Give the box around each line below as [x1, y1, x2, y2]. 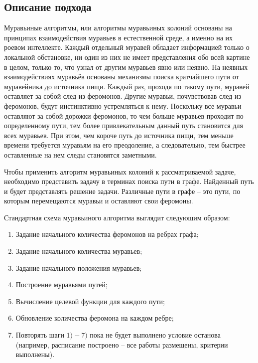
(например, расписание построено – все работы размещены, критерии [15, 339, 228, 350]
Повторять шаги [15, 330, 64, 340]
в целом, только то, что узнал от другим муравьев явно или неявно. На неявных [4, 61, 248, 72]
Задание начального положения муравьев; [15, 262, 142, 273]
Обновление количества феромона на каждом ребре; [15, 313, 174, 323]
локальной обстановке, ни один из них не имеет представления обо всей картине [4, 51, 250, 62]
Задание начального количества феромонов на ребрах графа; [15, 229, 199, 239]
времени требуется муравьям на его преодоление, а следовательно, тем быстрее [4, 140, 246, 150]
